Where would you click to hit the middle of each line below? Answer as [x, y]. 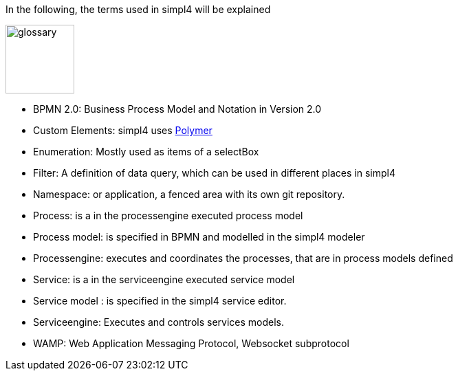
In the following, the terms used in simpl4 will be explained [138, 9]
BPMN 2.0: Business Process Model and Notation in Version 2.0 [177, 109]
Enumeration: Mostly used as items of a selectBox [146, 152]
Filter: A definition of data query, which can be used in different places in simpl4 [214, 173]
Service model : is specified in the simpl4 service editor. [160, 301]
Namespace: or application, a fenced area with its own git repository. [189, 194]
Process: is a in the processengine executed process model [168, 215]
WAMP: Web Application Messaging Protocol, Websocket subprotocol [191, 343]
